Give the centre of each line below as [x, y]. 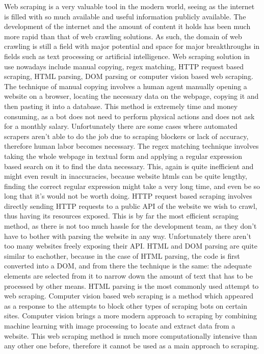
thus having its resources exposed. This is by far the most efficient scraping [122, 216]
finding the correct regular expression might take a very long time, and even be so [132, 186]
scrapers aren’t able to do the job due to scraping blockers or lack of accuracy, [126, 136]
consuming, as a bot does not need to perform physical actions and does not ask [129, 116]
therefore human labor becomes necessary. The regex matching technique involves [131, 146]
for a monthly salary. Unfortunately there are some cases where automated [121, 126]
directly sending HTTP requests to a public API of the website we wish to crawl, [131, 206]
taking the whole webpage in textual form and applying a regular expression [123, 156]
